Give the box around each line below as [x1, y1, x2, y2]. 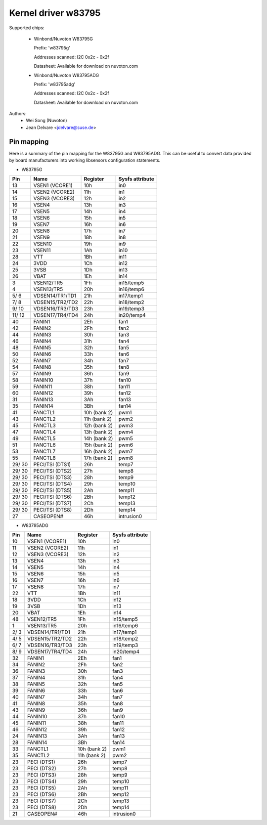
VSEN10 [33, 240, 52, 247]
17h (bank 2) [84, 454, 113, 461]
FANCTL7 [33, 448, 56, 455]
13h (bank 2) [84, 428, 113, 435]
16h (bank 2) [84, 448, 113, 455]
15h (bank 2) [84, 441, 113, 448]
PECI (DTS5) [27, 784, 56, 791]
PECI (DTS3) [27, 772, 56, 779]
